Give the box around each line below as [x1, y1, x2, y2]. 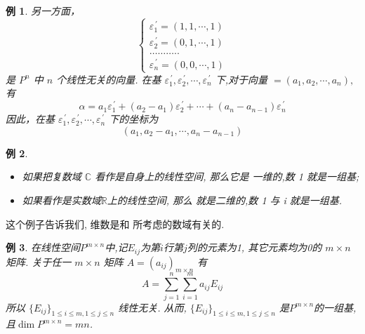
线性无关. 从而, [118, 300, 187, 314]
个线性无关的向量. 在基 [56, 72, 161, 86]
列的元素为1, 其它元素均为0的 [187, 240, 322, 255]
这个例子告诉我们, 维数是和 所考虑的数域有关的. [6, 216, 225, 231]
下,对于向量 [215, 72, 267, 86]
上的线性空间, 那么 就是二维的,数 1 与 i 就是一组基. [107, 192, 343, 207]
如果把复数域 [22, 169, 81, 184]
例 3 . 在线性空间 [6, 240, 80, 255]
